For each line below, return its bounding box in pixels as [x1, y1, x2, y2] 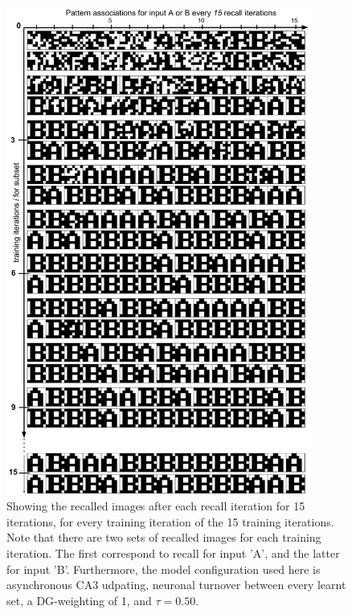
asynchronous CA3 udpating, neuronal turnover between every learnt [6, 576, 346, 593]
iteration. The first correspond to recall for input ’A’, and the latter [6, 544, 340, 561]
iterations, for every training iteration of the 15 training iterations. [6, 513, 334, 530]
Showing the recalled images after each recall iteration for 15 [6, 497, 305, 514]
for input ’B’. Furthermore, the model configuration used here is [6, 560, 321, 577]
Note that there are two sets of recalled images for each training [6, 529, 321, 546]
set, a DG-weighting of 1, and [6, 591, 152, 608]
